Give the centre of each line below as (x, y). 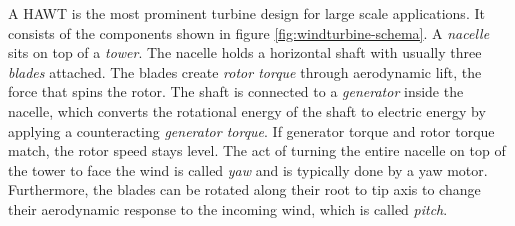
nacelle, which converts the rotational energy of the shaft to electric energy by (247, 110)
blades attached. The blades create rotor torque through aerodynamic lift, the (245, 71)
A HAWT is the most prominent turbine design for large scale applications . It (246, 13)
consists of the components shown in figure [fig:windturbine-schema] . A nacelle (249, 32)
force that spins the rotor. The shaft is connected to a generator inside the (236, 91)
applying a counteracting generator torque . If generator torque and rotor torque (251, 130)
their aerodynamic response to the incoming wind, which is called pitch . (228, 208)
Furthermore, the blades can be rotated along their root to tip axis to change (244, 189)
